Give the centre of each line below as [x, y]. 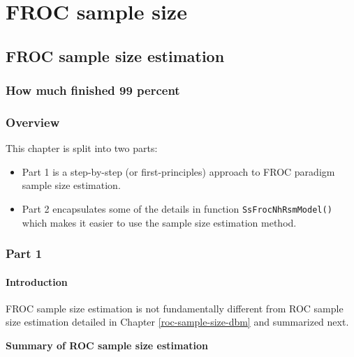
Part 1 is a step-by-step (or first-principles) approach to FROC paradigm [178, 171]
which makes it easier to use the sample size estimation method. [159, 222]
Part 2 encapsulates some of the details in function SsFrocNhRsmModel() [177, 208]
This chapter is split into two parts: [82, 148]
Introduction [37, 281]
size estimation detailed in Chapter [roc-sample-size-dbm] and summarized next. [177, 322]
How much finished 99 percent [93, 90]
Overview [33, 122]
